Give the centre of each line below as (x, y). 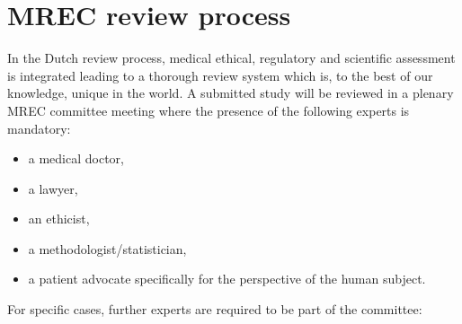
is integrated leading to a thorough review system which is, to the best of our (220, 75)
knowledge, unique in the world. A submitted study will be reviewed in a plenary (231, 93)
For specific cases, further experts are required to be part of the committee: (215, 309)
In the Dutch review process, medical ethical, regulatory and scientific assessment (231, 58)
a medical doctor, (76, 158)
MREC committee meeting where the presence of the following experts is (209, 110)
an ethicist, (59, 219)
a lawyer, (53, 188)
